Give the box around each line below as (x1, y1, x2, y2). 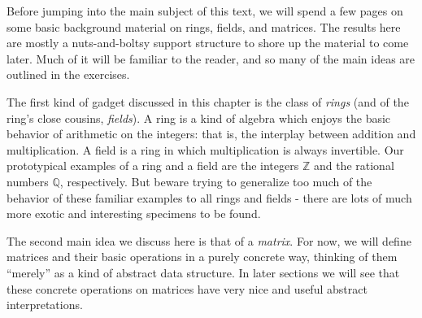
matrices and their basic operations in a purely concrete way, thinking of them (7, 248, 398, 265)
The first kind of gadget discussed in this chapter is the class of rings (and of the (7, 93, 409, 110)
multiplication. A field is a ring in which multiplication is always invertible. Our (7, 141, 404, 158)
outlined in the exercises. (7, 66, 130, 83)
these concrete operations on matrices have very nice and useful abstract (7, 280, 368, 297)
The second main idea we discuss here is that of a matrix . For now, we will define (7, 232, 411, 249)
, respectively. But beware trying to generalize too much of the (59, 172, 372, 189)
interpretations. (7, 296, 83, 313)
